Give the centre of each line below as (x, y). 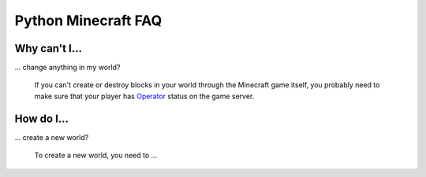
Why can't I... (49, 48)
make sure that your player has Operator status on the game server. (144, 96)
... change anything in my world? (67, 68)
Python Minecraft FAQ (88, 20)
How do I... (42, 118)
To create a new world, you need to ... (96, 155)
